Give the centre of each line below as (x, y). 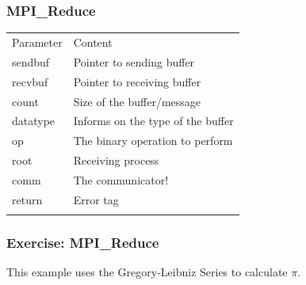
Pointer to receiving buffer (137, 81)
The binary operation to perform (153, 141)
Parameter (37, 42)
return (27, 199)
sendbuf (31, 61)
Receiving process (116, 160)
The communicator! (121, 179)
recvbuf (30, 81)
